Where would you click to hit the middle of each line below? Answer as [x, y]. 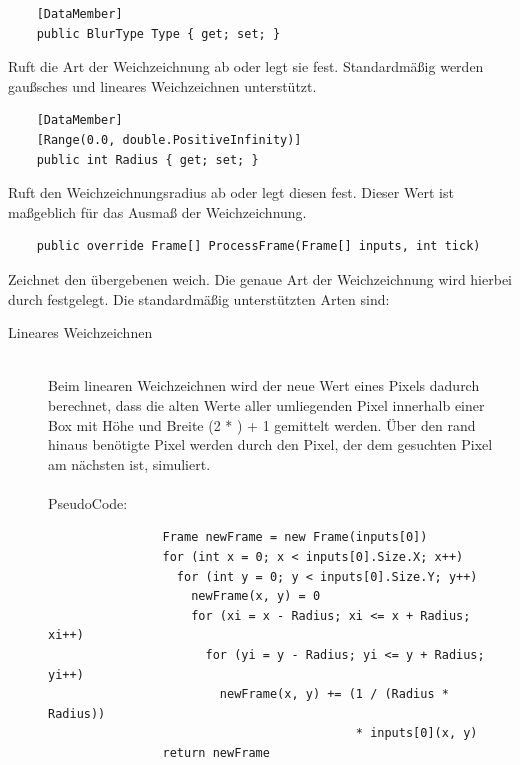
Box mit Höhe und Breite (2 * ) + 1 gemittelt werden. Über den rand [262, 424]
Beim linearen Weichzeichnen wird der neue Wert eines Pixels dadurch [264, 385]
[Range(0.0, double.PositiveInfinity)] [169, 139]
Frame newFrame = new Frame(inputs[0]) [295, 537]
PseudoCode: [88, 502]
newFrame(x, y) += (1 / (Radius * [334, 694]
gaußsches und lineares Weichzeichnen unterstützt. [162, 85]
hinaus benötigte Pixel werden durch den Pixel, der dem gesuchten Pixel [270, 444]
